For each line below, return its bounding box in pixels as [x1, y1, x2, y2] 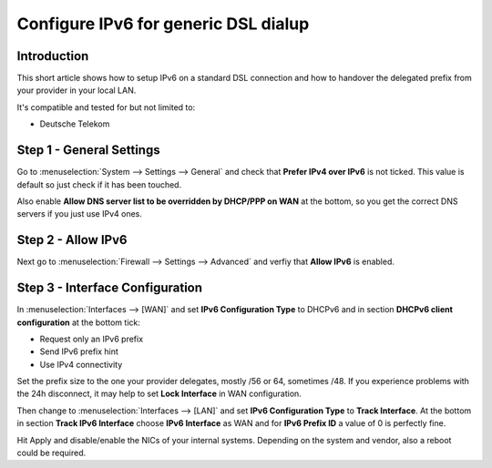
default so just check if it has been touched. [16, 178, 182, 190]
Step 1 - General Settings [16, 142, 160, 158]
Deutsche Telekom [39, 118, 110, 129]
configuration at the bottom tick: [16, 317, 140, 328]
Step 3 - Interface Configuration [16, 280, 203, 296]
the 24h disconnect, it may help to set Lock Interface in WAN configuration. [16, 388, 302, 400]
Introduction [16, 48, 89, 64]
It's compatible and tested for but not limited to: [16, 101, 196, 113]
